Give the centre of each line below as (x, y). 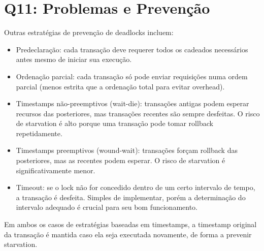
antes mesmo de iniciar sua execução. (74, 59)
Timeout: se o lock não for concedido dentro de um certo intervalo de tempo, (136, 187)
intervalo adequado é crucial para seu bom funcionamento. (107, 207)
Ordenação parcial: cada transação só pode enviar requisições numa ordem (132, 76)
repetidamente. (39, 133)
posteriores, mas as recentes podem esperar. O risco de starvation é (121, 160)
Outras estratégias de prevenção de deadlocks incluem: (89, 32)
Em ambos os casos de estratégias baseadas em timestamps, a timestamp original (130, 224)
